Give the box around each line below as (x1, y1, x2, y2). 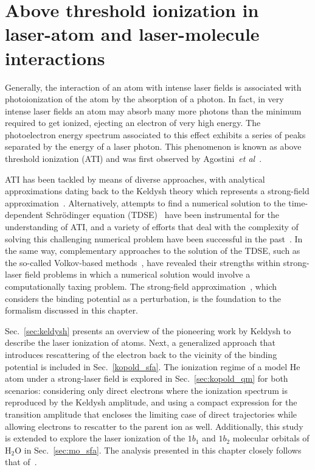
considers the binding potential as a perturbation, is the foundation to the (5, 292, 281, 304)
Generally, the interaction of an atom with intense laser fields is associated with (5, 80, 302, 93)
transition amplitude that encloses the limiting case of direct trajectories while (5, 407, 297, 420)
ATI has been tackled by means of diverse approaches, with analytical (5, 172, 265, 185)
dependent (5, 208, 44, 221)
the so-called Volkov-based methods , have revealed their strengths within (5, 256, 281, 268)
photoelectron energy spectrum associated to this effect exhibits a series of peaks (5, 128, 306, 141)
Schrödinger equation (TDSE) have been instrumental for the (46, 208, 280, 221)
